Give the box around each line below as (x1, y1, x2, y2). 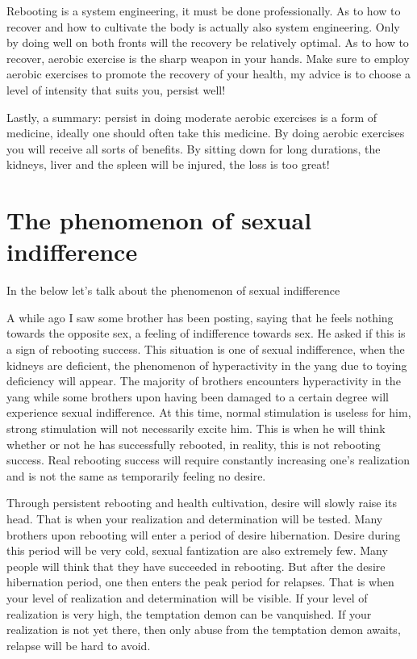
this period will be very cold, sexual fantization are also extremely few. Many (6, 542, 388, 559)
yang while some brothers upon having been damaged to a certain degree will (6, 388, 389, 405)
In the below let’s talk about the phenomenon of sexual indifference (6, 282, 340, 299)
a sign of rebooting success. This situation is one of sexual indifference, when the (6, 341, 405, 358)
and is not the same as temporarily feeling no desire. (6, 467, 266, 484)
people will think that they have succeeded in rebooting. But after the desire (6, 557, 386, 574)
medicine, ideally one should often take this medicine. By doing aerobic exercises (6, 124, 405, 141)
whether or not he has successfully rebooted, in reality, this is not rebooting (6, 435, 381, 452)
